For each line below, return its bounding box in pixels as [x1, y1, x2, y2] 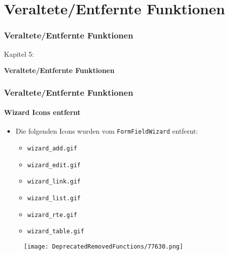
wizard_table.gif [27, 228, 85, 235]
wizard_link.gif [27, 178, 81, 185]
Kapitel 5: [4, 48, 34, 59]
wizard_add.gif [27, 145, 77, 152]
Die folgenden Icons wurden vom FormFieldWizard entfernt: [15, 126, 198, 136]
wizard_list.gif [27, 195, 81, 202]
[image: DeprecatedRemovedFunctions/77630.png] [24, 243, 183, 251]
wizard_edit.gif [27, 161, 81, 169]
